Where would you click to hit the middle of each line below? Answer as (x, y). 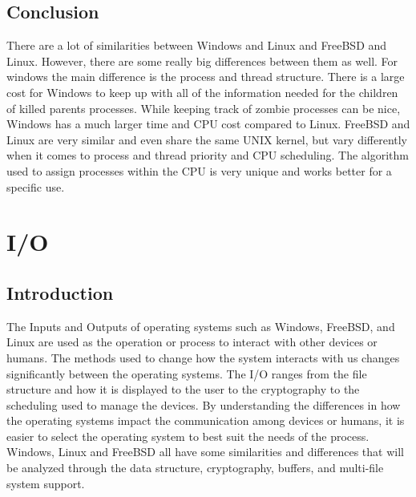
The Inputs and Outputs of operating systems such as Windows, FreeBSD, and (201, 326)
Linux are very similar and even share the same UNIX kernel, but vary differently (207, 139)
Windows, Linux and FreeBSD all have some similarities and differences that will (205, 452)
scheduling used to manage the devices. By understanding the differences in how (204, 404)
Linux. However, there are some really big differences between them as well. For (202, 61)
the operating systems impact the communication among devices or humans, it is (206, 420)
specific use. (36, 186)
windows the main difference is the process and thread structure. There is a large (206, 77)
